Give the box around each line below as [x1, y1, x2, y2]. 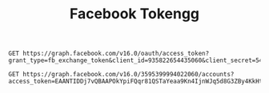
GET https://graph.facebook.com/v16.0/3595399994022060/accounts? [8, 71, 235, 79]
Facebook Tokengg [69, 5, 200, 23]
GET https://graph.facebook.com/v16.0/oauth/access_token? [8, 49, 210, 58]
